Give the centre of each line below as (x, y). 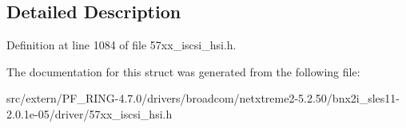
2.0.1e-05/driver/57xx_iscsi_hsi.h (90, 113)
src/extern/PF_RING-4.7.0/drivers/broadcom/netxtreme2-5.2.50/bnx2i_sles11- (203, 98)
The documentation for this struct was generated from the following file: (183, 71)
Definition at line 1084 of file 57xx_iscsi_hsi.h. (121, 45)
